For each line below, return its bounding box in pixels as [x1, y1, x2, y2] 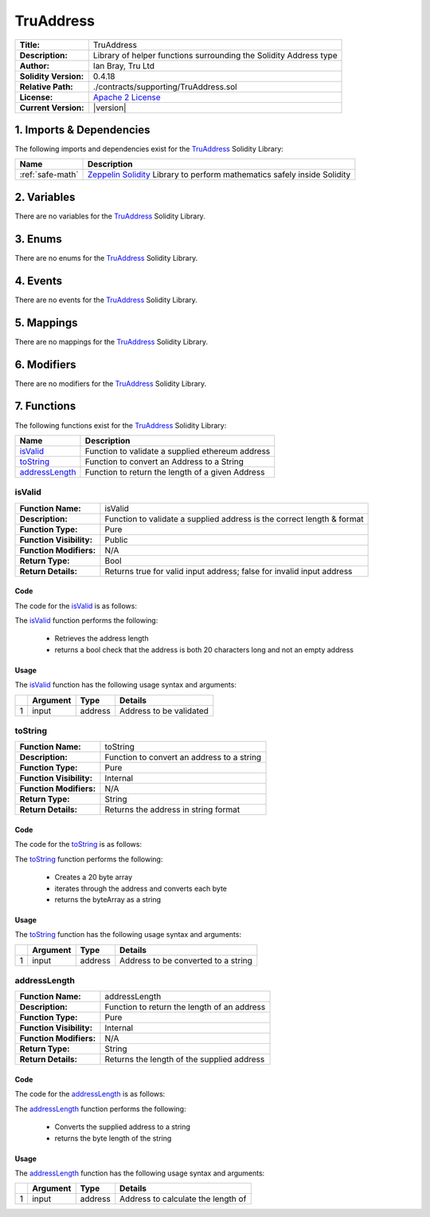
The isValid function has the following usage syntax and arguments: [14, 680, 236, 690]
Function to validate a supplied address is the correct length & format [104, 513, 364, 524]
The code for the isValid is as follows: [14, 601, 137, 610]
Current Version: [19, 102, 84, 113]
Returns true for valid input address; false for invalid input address [104, 565, 353, 577]
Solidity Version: [19, 70, 84, 81]
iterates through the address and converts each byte [54, 884, 227, 893]
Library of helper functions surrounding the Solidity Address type [92, 49, 338, 61]
